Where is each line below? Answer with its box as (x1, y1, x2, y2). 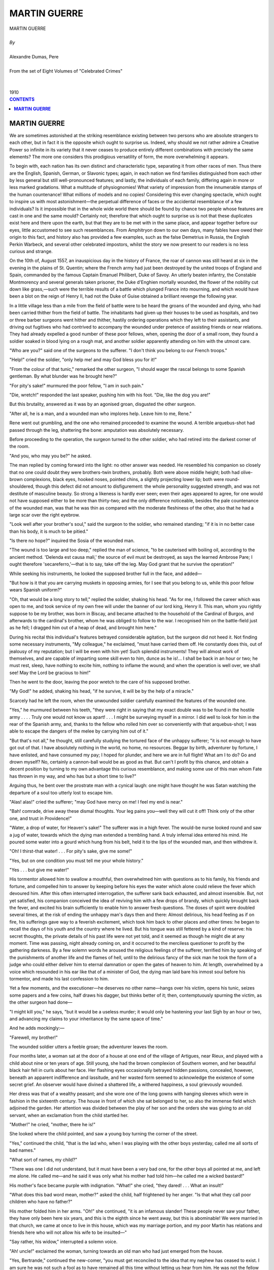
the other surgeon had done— (9, 999, 73, 1005)
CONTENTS (9, 97, 35, 103)
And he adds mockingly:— (9, 1025, 65, 1031)
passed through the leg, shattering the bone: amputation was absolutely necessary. (9, 427, 184, 433)
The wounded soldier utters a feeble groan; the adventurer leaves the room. (9, 1044, 168, 1050)
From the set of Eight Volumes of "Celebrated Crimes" (9, 68, 123, 74)
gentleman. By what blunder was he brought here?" (9, 373, 118, 379)
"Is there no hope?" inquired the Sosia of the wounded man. (9, 537, 135, 544)
